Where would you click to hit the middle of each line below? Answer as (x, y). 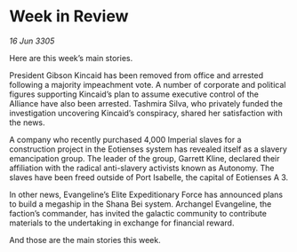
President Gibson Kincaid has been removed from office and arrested (136, 75)
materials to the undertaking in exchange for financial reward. (122, 223)
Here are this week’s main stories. (71, 58)
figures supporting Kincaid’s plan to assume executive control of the (134, 94)
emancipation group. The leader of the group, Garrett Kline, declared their (144, 158)
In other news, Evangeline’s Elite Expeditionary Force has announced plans (146, 194)
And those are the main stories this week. (85, 240)
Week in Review (69, 16)
